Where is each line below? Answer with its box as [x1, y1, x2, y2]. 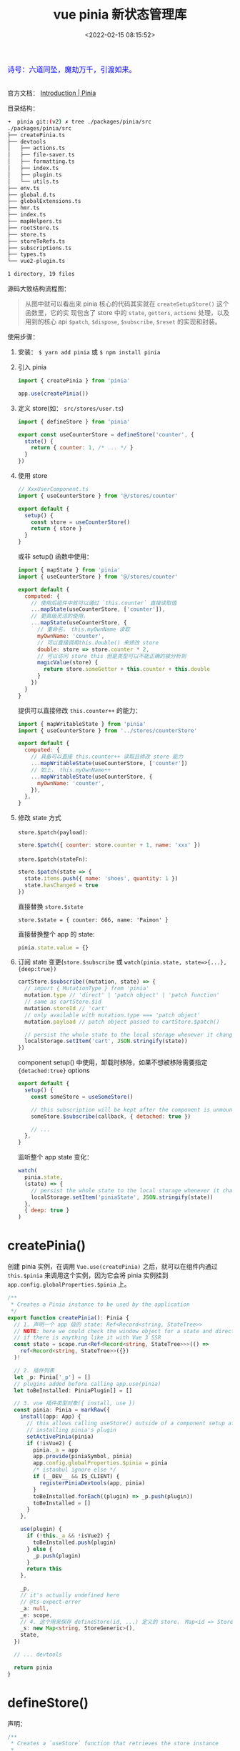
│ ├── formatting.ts [7, 158, 75, 165]
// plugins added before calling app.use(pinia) [14, 1380, 161, 1387]
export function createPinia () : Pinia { [7, 1314, 130, 1322]
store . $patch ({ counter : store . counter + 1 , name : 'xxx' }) [17, 842, 201, 849]
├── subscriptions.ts [7, 244, 72, 251]
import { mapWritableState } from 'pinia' [17, 720, 146, 727]
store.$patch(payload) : [17, 828, 88, 837]
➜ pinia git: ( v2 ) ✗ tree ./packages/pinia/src [7, 118, 152, 125]
